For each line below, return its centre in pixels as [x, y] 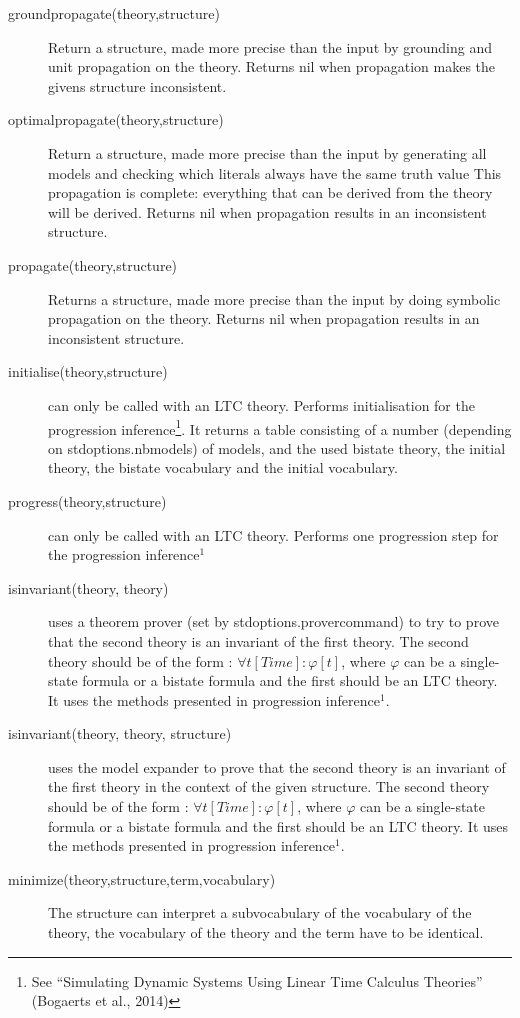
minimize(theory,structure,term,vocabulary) [142, 878]
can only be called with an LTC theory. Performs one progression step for [273, 534]
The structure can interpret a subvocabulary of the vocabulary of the [260, 912]
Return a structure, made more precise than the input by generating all [267, 152]
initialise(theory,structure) [88, 371]
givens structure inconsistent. [137, 85]
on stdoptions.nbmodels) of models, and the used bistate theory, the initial [277, 447]
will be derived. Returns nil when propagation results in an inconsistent [267, 211]
